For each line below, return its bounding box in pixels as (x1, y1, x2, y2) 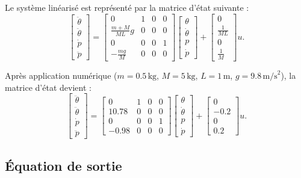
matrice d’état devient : (5, 81, 92, 93)
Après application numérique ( (5, 69, 117, 81)
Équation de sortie (5, 156, 122, 174)
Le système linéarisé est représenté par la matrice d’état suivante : (5, 1, 249, 13)
